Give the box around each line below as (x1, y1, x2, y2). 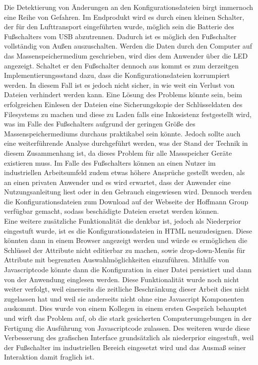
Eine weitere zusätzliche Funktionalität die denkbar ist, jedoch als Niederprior (4, 216, 241, 226)
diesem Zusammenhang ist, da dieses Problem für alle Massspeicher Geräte (4, 147, 232, 158)
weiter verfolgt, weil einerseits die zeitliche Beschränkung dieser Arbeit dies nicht (4, 284, 250, 294)
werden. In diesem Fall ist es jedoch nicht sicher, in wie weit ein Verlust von (4, 79, 235, 90)
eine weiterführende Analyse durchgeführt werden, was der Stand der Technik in (4, 138, 248, 148)
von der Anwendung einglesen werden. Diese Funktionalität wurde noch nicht (4, 274, 239, 284)
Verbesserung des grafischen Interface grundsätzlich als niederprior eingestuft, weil (4, 332, 254, 343)
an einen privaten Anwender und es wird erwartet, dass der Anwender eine (4, 177, 231, 187)
